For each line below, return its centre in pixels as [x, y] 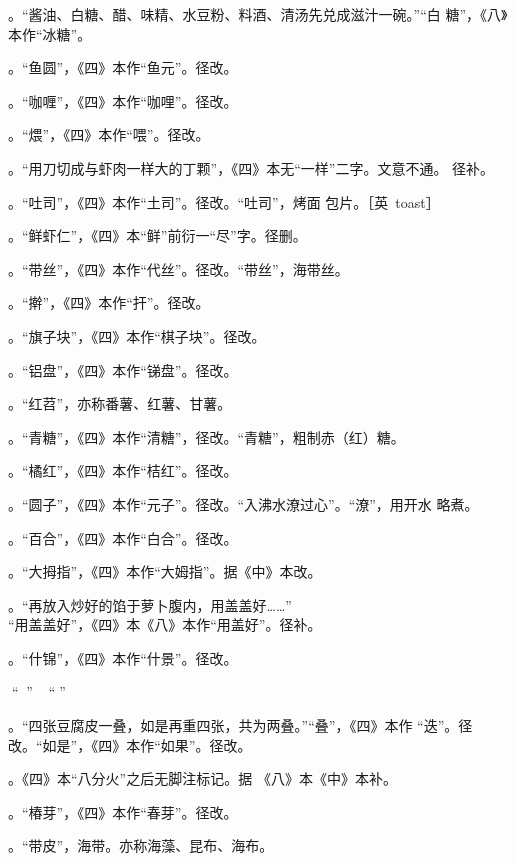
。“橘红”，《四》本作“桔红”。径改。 [123, 470]
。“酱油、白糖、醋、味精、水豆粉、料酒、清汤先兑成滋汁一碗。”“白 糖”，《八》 [258, 14]
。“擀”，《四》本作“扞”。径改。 [109, 302]
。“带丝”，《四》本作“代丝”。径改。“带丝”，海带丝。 [178, 268]
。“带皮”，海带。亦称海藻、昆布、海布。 [141, 845]
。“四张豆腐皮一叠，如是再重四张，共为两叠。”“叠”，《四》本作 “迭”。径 [240, 725]
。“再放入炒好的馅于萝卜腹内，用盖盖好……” [150, 604]
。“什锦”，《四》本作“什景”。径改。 [123, 657]
